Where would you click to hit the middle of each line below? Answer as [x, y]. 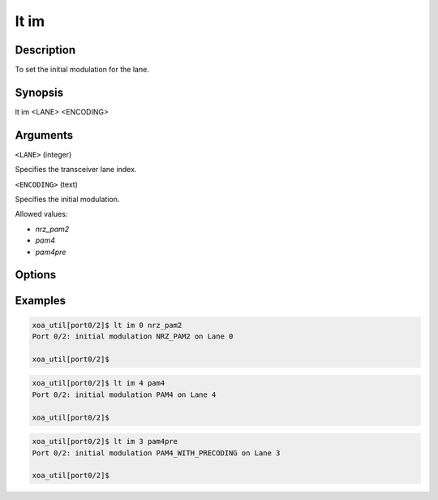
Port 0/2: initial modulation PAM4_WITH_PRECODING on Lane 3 [156, 453]
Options [36, 275]
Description [45, 50]
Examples [41, 301]
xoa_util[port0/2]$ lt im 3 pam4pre [105, 442]
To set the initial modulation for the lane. [82, 70]
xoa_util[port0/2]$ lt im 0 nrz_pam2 [107, 325]
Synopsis [39, 92]
